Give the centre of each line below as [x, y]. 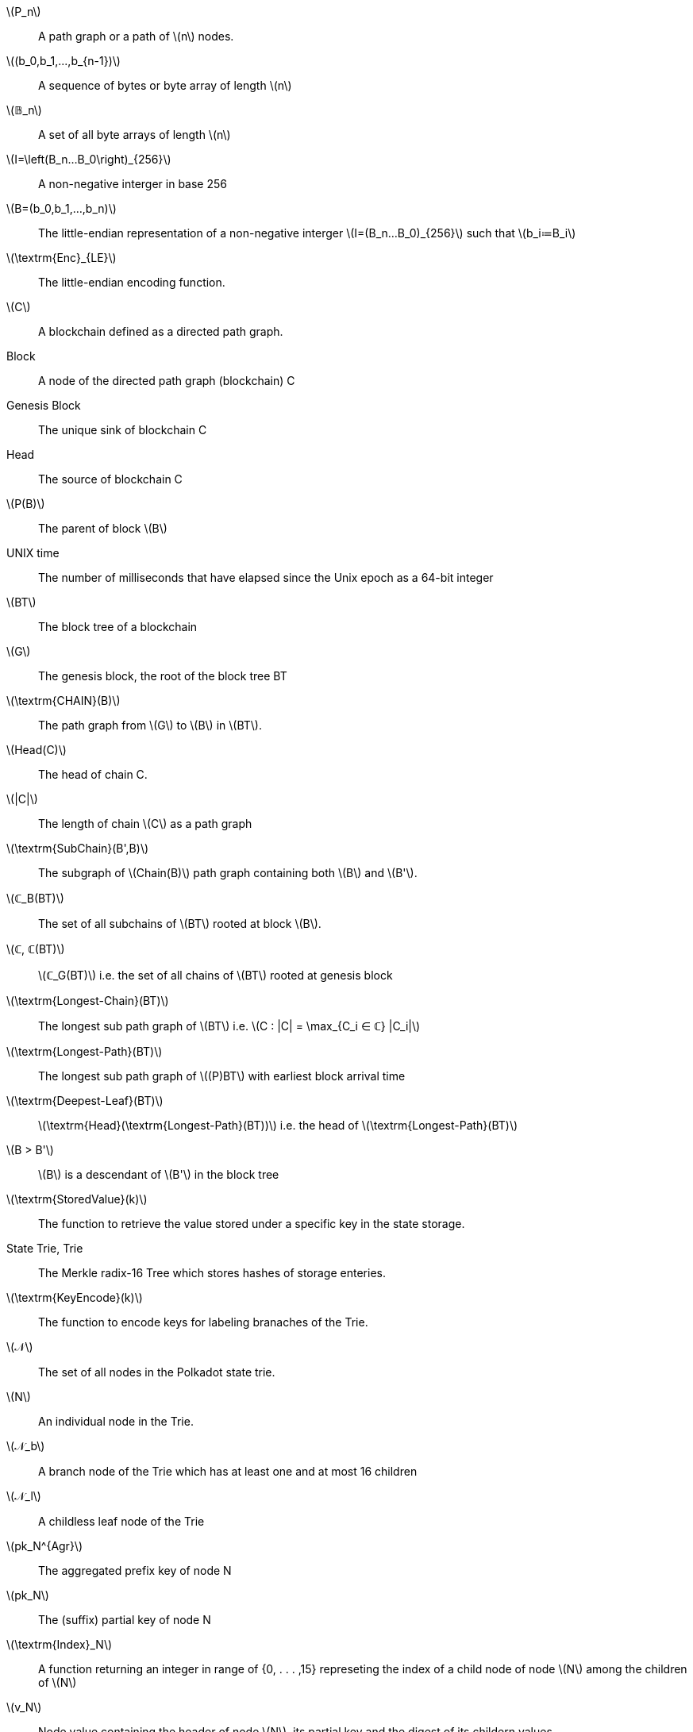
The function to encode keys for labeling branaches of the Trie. [203, 1322]
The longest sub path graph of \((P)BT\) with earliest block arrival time [222, 1076]
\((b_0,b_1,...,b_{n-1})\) [64, 61]
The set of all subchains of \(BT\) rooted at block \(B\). [180, 924]
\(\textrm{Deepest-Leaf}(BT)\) [85, 1101]
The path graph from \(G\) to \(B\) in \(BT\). [150, 725]
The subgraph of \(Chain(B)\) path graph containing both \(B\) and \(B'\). [228, 873]
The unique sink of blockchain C [123, 430]
